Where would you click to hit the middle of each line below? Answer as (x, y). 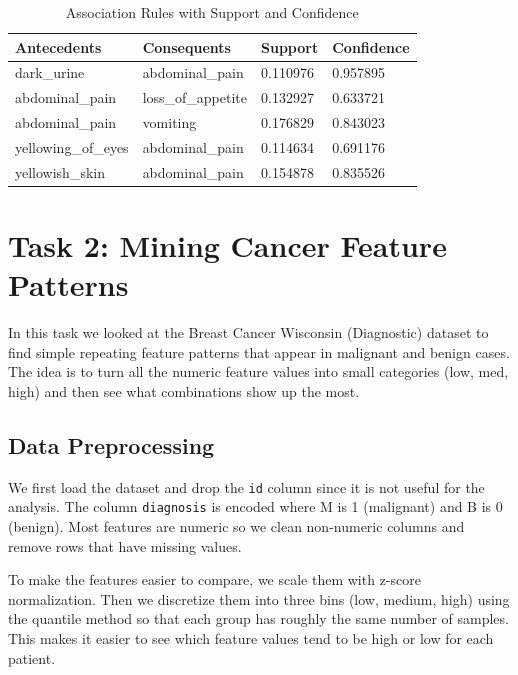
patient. (32, 657)
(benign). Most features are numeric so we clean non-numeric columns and (236, 526)
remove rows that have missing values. (125, 545)
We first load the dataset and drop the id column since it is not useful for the (246, 486)
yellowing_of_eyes (72, 146)
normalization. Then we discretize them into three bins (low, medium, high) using (259, 598)
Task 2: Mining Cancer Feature (227, 245)
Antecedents (58, 46)
